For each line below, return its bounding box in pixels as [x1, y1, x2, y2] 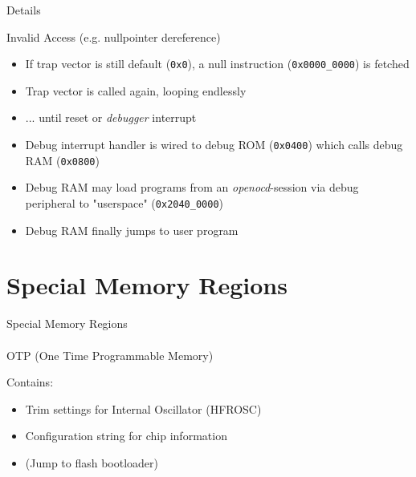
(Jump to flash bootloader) [25, 454, 159, 471]
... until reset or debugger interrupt [25, 109, 197, 126]
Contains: [6, 374, 54, 390]
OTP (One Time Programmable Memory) [6, 346, 214, 363]
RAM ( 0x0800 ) [25, 152, 100, 168]
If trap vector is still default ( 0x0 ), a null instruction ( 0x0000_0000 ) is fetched [25, 55, 410, 72]
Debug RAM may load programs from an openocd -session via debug [25, 179, 359, 196]
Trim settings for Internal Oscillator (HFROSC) [25, 400, 262, 417]
